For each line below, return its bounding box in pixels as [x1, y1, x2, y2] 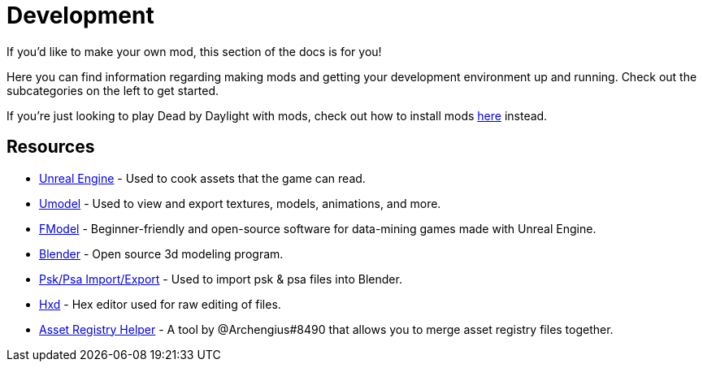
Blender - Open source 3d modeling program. [39, 246, 284, 261]
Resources [7, 136, 95, 158]
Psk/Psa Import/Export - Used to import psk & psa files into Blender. [39, 271, 402, 286]
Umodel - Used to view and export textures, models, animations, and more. [39, 196, 441, 210]
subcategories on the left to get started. [7, 83, 219, 97]
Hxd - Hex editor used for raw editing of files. [39, 297, 281, 311]
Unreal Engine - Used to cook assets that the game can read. [39, 171, 366, 185]
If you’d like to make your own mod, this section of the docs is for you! [7, 44, 382, 58]
